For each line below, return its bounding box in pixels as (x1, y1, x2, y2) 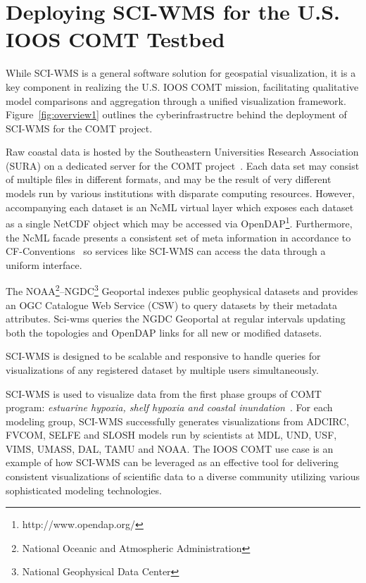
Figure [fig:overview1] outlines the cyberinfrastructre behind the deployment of (6, 107, 347, 122)
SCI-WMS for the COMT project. (6, 120, 153, 135)
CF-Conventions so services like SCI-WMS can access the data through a (6, 244, 326, 258)
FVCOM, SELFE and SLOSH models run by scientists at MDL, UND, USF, (6, 427, 337, 442)
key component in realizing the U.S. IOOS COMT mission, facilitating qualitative (6, 79, 359, 94)
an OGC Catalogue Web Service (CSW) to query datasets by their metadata (6, 297, 337, 312)
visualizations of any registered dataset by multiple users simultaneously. (6, 362, 319, 377)
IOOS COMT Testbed (6, 25, 225, 54)
